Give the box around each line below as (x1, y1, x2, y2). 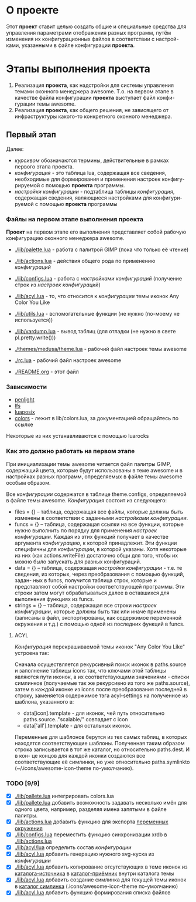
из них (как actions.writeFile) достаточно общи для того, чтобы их (14, 552, 178, 559)
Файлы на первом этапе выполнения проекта (6, 215, 143, 223)
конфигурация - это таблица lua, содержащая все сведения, (14, 169, 167, 176)
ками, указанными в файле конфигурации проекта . (6, 42, 135, 49)
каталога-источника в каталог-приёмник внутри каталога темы (14, 870, 174, 877)
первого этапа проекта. (14, 163, 74, 170)
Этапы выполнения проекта (6, 62, 151, 76)
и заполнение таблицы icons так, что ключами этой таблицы (14, 667, 166, 674)
